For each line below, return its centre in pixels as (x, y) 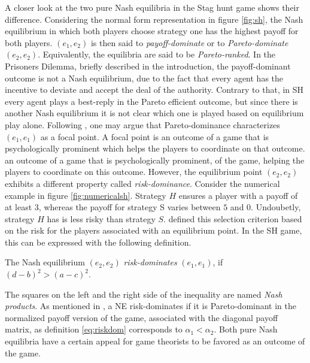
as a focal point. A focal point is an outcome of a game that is (155, 136)
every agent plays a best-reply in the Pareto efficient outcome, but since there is (151, 101)
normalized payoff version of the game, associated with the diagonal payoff (142, 317)
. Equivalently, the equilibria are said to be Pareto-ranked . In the (157, 54)
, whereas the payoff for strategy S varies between (130, 207)
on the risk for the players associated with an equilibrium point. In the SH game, (154, 230)
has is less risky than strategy (101, 218)
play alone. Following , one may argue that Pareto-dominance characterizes (142, 124)
